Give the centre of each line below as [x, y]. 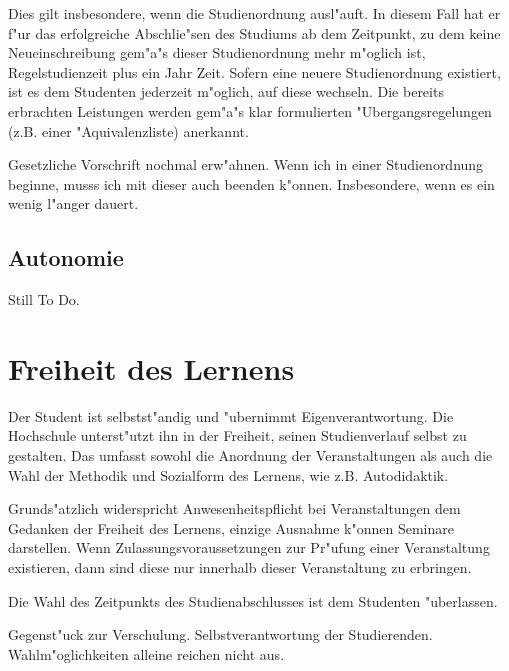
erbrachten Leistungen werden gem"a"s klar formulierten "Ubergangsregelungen [250, 110]
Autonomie [66, 257]
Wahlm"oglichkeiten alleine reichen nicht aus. [146, 653]
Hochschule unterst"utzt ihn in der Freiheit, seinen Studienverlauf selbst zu [237, 435]
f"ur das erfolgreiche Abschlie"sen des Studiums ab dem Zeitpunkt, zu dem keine [254, 32]
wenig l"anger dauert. [73, 203]
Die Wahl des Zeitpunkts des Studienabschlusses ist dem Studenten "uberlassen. [253, 600]
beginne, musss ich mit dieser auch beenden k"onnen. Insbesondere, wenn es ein [251, 183]
